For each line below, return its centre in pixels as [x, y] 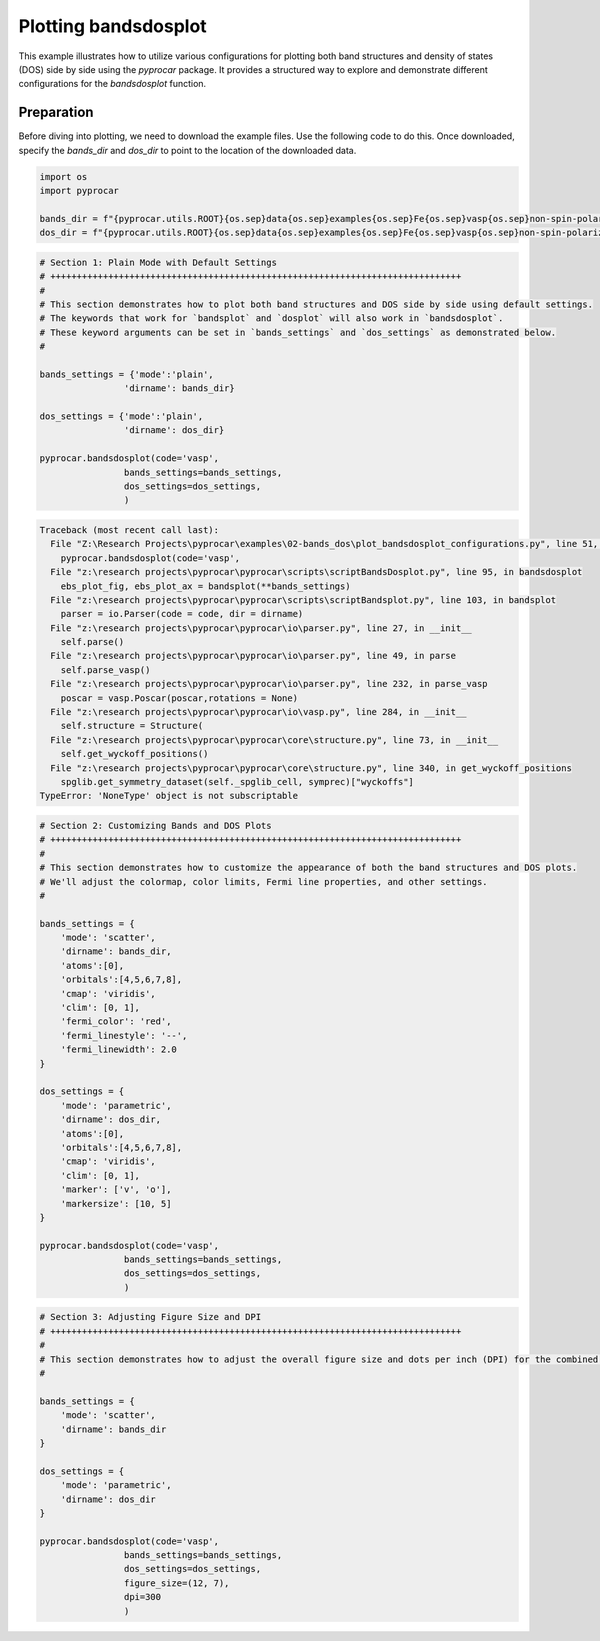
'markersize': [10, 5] [116, 1203]
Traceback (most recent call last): [129, 529]
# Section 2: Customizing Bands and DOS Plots [155, 825]
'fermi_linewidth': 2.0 [118, 1049]
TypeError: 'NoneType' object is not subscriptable [169, 796]
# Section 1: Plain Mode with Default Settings [158, 262]
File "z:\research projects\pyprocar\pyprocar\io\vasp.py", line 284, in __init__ [258, 712]
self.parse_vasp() [105, 669]
